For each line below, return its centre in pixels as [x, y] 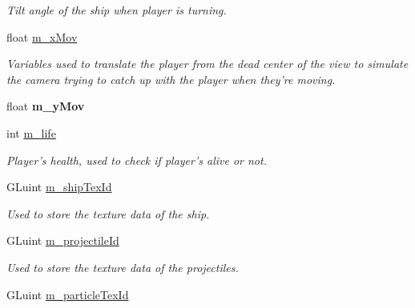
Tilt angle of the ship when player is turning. [117, 10]
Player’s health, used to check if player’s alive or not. [137, 160]
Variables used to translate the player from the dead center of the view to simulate [207, 64]
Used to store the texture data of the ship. [108, 213]
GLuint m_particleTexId [68, 294]
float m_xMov [42, 36]
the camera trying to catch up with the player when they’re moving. [171, 79]
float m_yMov [46, 106]
